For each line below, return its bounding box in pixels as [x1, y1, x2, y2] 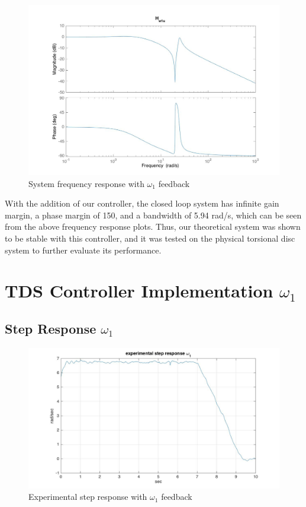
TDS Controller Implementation [5, 278, 273, 303]
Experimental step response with [28, 490, 147, 503]
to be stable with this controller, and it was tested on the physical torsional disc [5, 232, 295, 244]
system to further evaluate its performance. [5, 243, 162, 256]
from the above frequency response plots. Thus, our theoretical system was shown [5, 220, 301, 233]
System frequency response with [28, 177, 144, 189]
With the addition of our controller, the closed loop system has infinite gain [5, 197, 279, 210]
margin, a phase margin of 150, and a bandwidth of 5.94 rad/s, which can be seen [5, 208, 302, 221]
